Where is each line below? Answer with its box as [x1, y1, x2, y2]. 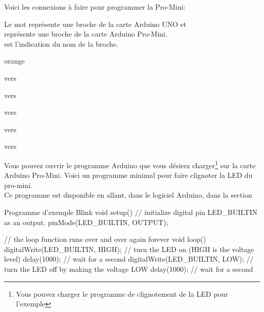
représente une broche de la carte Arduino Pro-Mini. [4, 28, 168, 39]
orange [4, 55, 25, 66]
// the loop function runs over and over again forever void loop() [4, 234, 206, 244]
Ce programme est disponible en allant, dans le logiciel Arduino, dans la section [4, 190, 252, 200]
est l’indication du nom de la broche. [4, 38, 118, 49]
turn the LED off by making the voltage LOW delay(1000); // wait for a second [4, 263, 253, 274]
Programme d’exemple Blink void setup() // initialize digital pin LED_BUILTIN [4, 206, 257, 217]
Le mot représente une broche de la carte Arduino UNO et [4, 18, 186, 29]
